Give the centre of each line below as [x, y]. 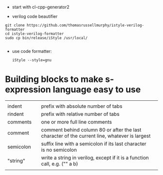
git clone [15, 25]
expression [28, 90]
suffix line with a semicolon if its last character [94, 143]
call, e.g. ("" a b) [60, 163]
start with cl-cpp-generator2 [41, 7]
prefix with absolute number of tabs [82, 106]
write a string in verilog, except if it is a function [95, 158]
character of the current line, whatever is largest [96, 136]
